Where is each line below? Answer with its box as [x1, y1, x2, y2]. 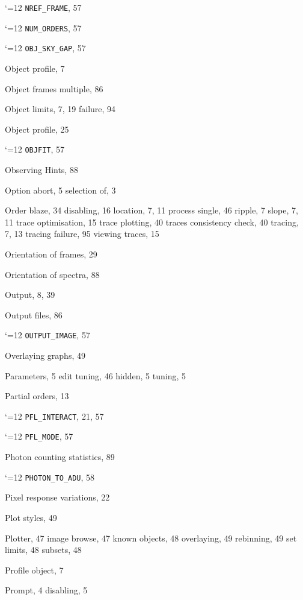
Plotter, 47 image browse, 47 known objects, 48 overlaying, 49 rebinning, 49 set [5, 531, 297, 544]
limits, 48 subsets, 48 [5, 543, 82, 556]
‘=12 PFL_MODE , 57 [5, 430, 73, 443]
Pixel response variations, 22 [5, 491, 110, 504]
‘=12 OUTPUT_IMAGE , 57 [5, 329, 90, 341]
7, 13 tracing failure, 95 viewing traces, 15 [5, 227, 159, 240]
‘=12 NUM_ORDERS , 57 [5, 21, 82, 34]
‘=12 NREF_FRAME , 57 [5, 1, 82, 13]
